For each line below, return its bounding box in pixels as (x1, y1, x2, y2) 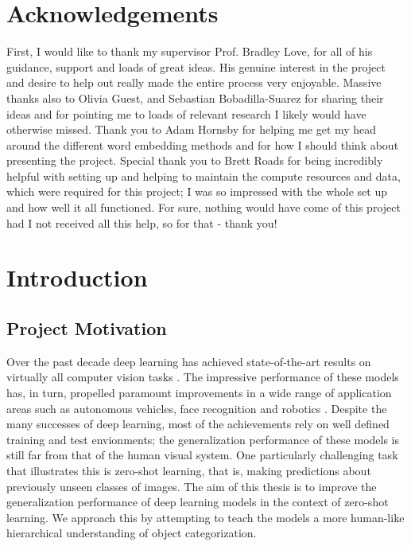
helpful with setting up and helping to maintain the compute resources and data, (6, 167, 401, 184)
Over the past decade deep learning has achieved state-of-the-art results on (6, 353, 371, 369)
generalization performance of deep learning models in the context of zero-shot (6, 493, 389, 510)
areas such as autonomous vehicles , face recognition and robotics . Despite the (6, 400, 387, 416)
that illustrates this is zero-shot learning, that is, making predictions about (6, 462, 371, 478)
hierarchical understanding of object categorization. (6, 525, 257, 541)
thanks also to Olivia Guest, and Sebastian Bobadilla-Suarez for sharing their (6, 89, 384, 106)
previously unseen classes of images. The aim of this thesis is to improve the (6, 478, 377, 494)
